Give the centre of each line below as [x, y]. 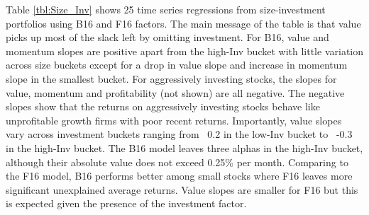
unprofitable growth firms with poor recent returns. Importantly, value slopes [174, 120]
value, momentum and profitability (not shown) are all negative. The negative [175, 92]
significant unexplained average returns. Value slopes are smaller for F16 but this [182, 189]
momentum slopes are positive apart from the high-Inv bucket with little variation [184, 51]
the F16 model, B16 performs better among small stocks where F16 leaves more [179, 176]
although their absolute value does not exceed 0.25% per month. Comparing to [177, 162]
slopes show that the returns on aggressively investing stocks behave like [163, 106]
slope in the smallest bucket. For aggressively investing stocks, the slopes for [171, 78]
